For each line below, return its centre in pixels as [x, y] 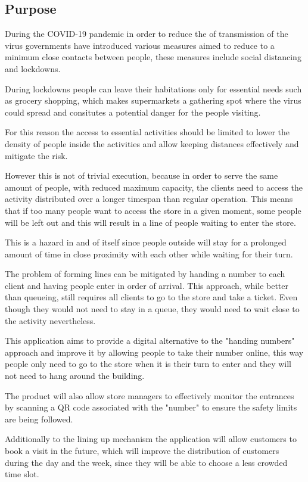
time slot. [22, 474]
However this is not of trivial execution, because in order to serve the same [141, 175]
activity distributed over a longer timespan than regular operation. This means [149, 199]
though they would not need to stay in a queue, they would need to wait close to [152, 309]
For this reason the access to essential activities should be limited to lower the [147, 132]
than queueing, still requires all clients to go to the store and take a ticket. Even [151, 297]
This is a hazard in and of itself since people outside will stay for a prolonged [146, 242]
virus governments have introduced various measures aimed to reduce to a [140, 45]
